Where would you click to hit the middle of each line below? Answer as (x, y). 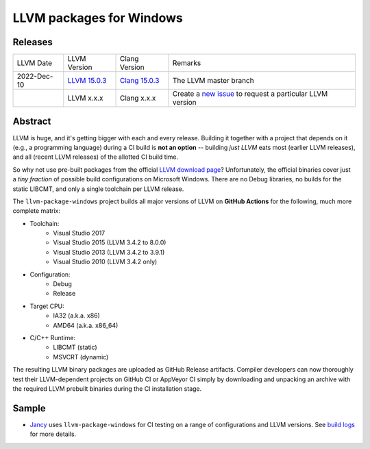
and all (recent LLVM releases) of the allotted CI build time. (96, 157)
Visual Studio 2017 (79, 233)
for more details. (53, 434)
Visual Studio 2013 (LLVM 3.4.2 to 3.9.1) (109, 252)
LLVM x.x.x (85, 98)
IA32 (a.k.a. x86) (77, 316)
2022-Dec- (35, 77)
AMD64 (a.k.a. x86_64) (86, 325)
